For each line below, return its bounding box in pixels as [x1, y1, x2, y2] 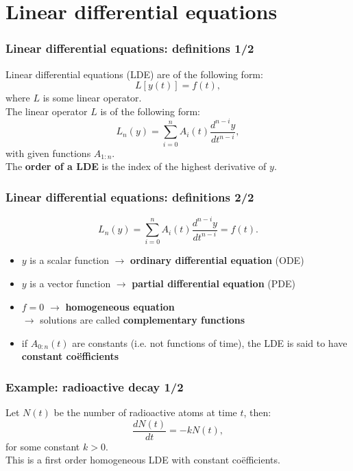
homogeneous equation [65, 299, 175, 313]
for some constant [5, 439, 80, 453]
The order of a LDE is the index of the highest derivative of [5, 159, 267, 173]
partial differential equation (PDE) [132, 276, 295, 290]
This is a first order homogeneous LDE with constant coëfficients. [5, 452, 280, 467]
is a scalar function [29, 253, 110, 267]
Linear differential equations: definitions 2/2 [5, 188, 254, 205]
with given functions [5, 145, 91, 160]
